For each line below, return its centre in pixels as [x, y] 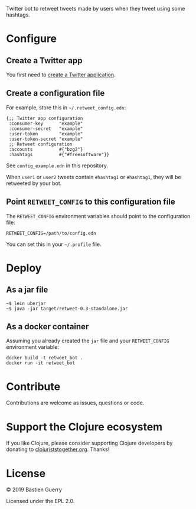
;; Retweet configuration [40, 144]
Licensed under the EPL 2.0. [40, 501]
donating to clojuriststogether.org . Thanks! [58, 449]
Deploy [24, 268]
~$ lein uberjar [26, 303]
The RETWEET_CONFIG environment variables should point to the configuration [98, 216]
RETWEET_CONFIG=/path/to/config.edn [51, 233]
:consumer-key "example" [46, 124]
